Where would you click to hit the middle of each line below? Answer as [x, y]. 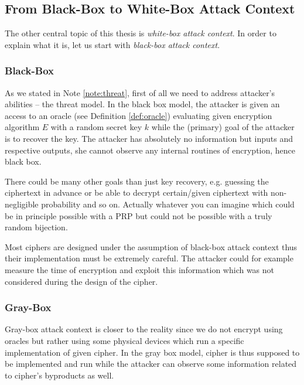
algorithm [22, 127]
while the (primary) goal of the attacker [223, 127]
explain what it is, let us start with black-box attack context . [112, 44]
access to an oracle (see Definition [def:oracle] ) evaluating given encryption [139, 115]
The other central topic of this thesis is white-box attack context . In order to [141, 33]
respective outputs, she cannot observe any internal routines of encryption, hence [150, 150]
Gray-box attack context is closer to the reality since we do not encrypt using [144, 329]
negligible [22, 204]
